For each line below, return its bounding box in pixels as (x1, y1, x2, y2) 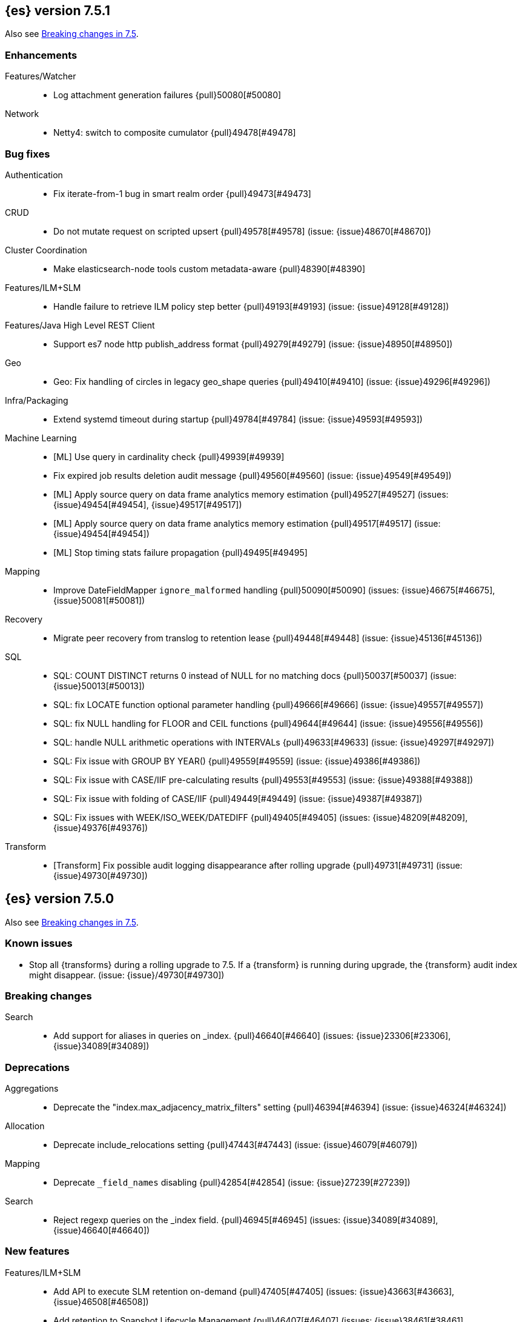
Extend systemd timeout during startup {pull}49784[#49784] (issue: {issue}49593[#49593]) (53, 413, 423, 424)
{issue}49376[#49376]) (53, 822, 148, 833)
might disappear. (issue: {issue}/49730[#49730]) (29, 969, 225, 980)
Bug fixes (5, 147, 50, 160)
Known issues (5, 937, 73, 950)
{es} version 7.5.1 (5, 3, 110, 18)
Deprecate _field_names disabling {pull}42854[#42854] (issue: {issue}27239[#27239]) (53, 1177, 411, 1188)
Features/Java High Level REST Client (5, 319, 155, 330)
